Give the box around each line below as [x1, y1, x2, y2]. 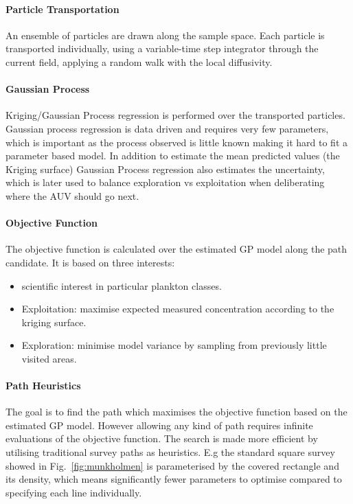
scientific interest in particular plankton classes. [21, 278, 222, 293]
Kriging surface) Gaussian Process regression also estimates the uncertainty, [5, 161, 325, 176]
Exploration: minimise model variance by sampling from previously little [21, 338, 327, 352]
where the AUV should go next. [5, 188, 139, 203]
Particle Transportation [5, 1, 119, 16]
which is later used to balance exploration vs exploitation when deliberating [5, 175, 325, 190]
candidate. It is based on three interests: [5, 255, 175, 269]
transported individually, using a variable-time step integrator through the [5, 41, 319, 56]
